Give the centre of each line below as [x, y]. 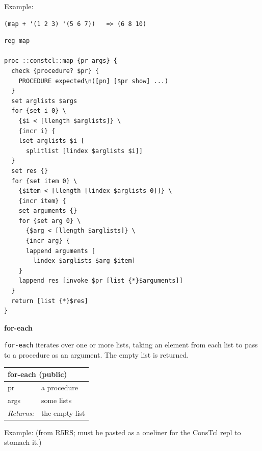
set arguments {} [48, 211]
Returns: [21, 412]
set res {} [30, 171]
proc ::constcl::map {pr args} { [61, 61]
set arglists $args [44, 101]
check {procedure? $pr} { [55, 71]
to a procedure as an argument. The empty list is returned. [97, 355]
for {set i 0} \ [39, 111]
